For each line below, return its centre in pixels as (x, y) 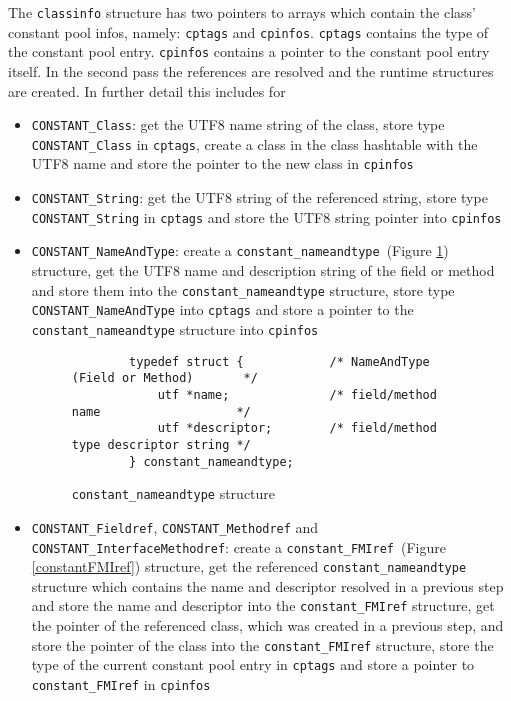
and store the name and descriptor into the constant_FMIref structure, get (263, 605)
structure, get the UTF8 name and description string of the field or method (263, 270)
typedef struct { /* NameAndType (279, 361)
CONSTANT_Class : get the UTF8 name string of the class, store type (238, 124)
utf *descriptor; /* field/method (297, 428)
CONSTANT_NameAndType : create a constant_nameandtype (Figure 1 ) (240, 250)
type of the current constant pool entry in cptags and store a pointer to (253, 664)
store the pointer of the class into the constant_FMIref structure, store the (262, 644)
